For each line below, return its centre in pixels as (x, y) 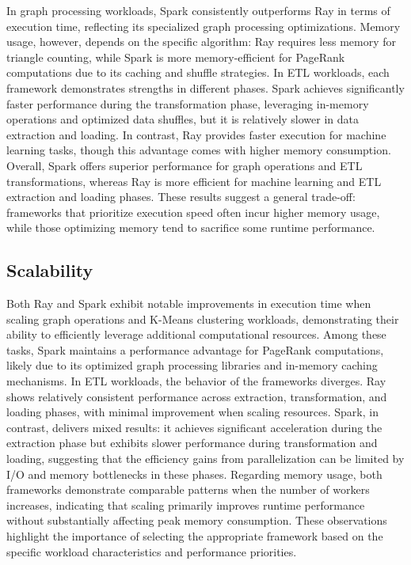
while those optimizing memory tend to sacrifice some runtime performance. (191, 228)
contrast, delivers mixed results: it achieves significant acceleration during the (194, 427)
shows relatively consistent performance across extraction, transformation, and (197, 396)
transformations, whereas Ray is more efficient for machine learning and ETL (194, 181)
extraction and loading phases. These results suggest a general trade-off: (181, 197)
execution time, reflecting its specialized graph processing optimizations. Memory (204, 26)
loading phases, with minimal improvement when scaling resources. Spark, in (192, 412)
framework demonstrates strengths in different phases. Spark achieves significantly (205, 87)
